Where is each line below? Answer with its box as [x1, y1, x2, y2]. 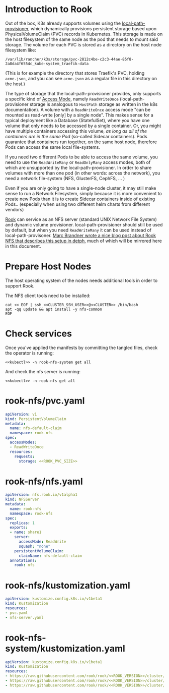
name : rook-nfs [10, 506, 42, 511]
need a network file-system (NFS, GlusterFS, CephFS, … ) [5, 175, 125, 181]
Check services [5, 328, 72, 339]
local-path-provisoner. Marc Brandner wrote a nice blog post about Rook [5, 232, 156, 238]
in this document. [5, 243, 41, 249]
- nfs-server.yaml [5, 615, 44, 620]
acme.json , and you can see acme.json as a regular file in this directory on [5, 75, 157, 81]
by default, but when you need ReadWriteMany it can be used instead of [5, 227, 152, 233]
